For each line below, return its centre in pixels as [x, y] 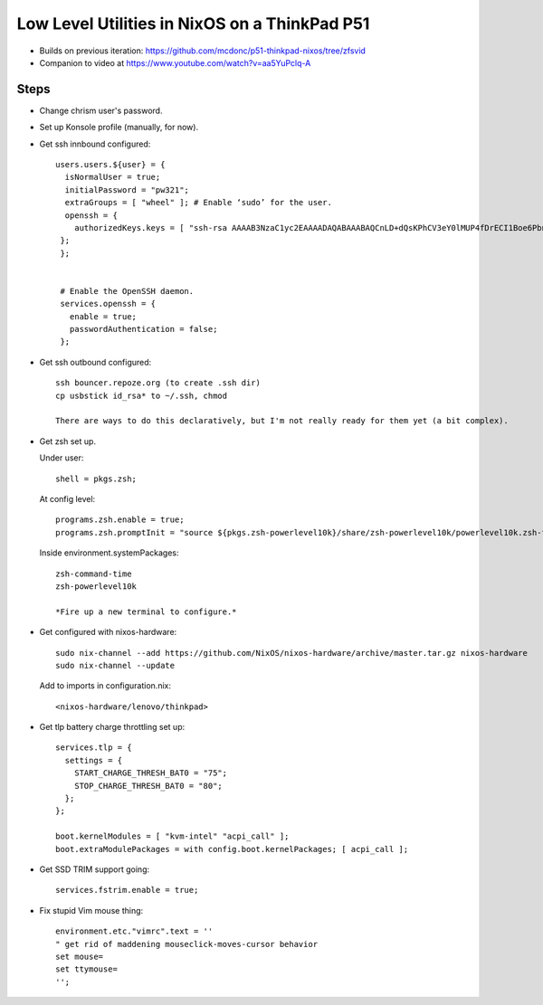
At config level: [67, 499]
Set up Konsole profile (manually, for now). [119, 128]
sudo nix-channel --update [115, 665]
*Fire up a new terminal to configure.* [146, 612]
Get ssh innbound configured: [95, 144]
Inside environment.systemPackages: [110, 553]
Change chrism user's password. [101, 110]
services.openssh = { [108, 304]
